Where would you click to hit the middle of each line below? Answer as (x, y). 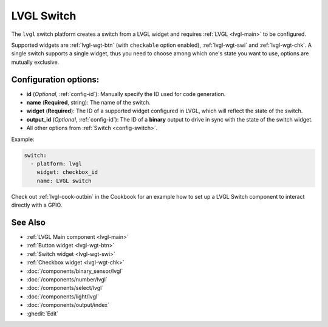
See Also (28, 222)
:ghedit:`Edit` (43, 314)
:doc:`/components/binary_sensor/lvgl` (75, 271)
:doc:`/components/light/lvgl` (63, 296)
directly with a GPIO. (37, 205)
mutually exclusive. (35, 62)
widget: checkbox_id (67, 172)
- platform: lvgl (56, 163)
